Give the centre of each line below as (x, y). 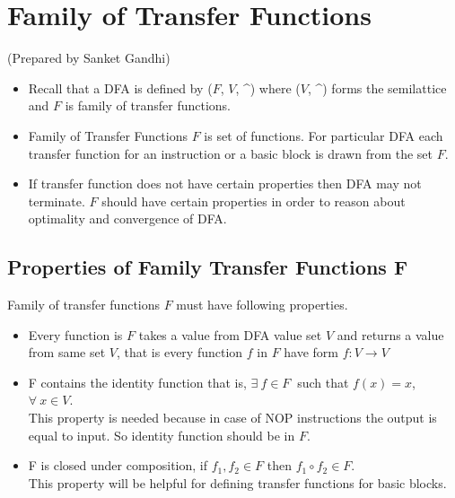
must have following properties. (262, 305)
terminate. (57, 201)
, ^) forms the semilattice (377, 87)
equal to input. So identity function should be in (162, 435)
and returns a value (390, 334)
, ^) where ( (268, 87)
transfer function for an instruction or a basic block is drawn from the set (231, 153)
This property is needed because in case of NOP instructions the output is (232, 418)
